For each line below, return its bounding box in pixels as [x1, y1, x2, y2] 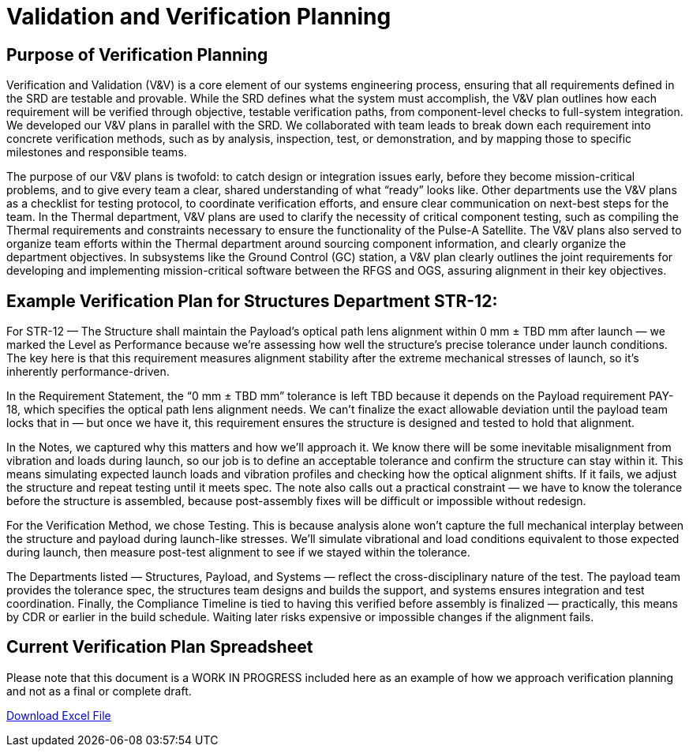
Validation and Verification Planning [6, 3, 391, 30]
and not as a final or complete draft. [6, 684, 192, 698]
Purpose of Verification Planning [6, 44, 268, 65]
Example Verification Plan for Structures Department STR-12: [6, 290, 498, 311]
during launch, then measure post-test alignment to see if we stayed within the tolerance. [6, 545, 470, 560]
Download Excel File [6, 708, 111, 722]
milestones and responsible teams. [6, 145, 187, 159]
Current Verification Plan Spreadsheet [6, 637, 313, 657]
